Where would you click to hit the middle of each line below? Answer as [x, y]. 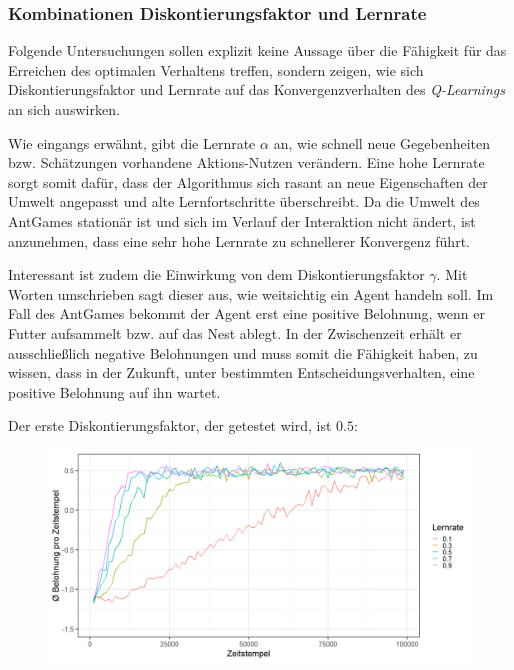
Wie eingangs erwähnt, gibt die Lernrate [132, 142]
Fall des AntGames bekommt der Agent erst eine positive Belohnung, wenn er [246, 313]
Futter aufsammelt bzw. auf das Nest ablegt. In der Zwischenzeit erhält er [235, 332]
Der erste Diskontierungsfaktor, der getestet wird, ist [170, 425]
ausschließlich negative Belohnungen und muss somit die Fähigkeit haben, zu [243, 352]
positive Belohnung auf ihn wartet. [114, 391]
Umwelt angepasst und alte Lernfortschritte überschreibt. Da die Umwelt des [244, 201]
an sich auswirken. [64, 109]
